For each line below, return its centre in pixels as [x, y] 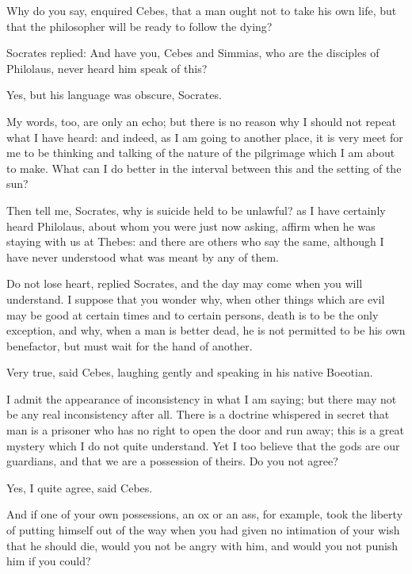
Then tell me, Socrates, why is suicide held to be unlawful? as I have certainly [196, 210]
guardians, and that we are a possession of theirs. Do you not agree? [172, 461]
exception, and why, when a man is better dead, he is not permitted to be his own [206, 330]
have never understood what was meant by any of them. [143, 256]
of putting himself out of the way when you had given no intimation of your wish [203, 530]
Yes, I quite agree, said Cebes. [80, 487]
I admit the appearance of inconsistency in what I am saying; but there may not [202, 398]
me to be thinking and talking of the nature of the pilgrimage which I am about [201, 153]
